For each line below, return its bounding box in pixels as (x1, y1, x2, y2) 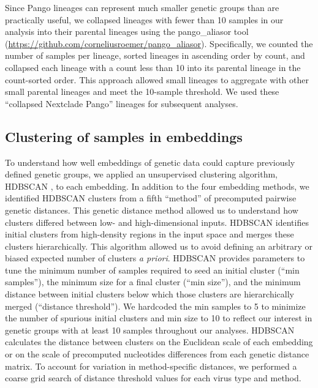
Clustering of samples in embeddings (5, 127, 243, 146)
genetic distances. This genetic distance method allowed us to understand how (5, 203, 298, 216)
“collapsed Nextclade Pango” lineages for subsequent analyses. (5, 97, 238, 110)
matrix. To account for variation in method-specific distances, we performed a (5, 359, 297, 372)
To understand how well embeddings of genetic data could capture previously (5, 155, 295, 168)
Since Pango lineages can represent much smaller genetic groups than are (5, 1, 279, 13)
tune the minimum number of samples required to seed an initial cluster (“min (5, 263, 300, 276)
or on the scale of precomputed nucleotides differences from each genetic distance (5, 348, 309, 360)
